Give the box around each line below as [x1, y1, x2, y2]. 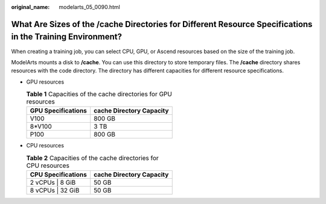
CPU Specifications [30, 170, 87, 179]
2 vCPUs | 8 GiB [30, 178, 76, 187]
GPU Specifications [30, 107, 88, 115]
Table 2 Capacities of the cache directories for [26, 154, 159, 162]
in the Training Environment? [11, 32, 123, 42]
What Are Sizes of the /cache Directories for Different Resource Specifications [11, 19, 313, 29]
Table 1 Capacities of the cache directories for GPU [26, 90, 172, 99]
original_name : [11, 4, 50, 10]
